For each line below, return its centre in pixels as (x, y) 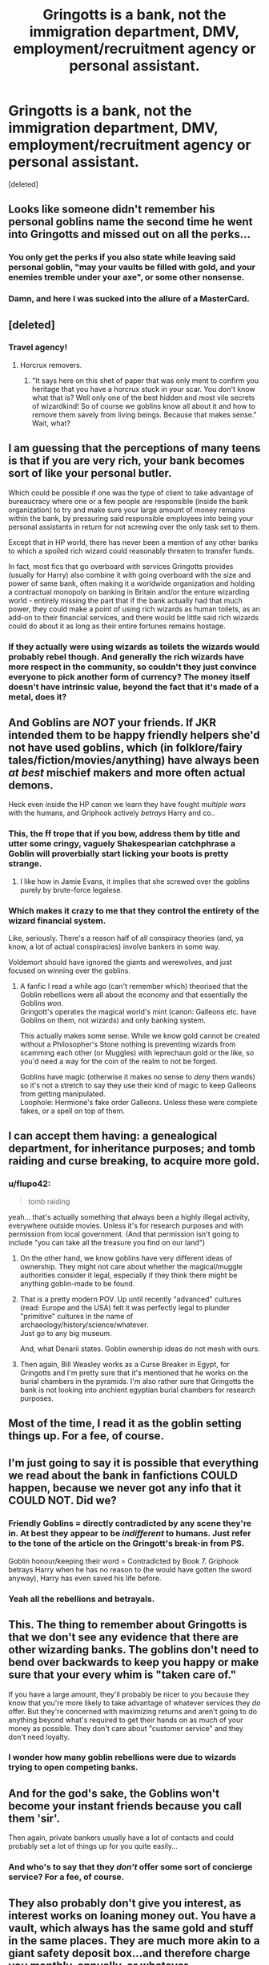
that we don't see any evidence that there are (123, 1638)
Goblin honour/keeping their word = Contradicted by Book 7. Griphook (124, 1561)
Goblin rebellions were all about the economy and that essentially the (134, 995)
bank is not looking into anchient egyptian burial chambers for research (138, 1390)
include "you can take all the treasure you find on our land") (107, 1242)
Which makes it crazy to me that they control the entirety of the (134, 910)
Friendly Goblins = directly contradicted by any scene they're (130, 1523)
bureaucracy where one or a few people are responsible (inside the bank (128, 501)
